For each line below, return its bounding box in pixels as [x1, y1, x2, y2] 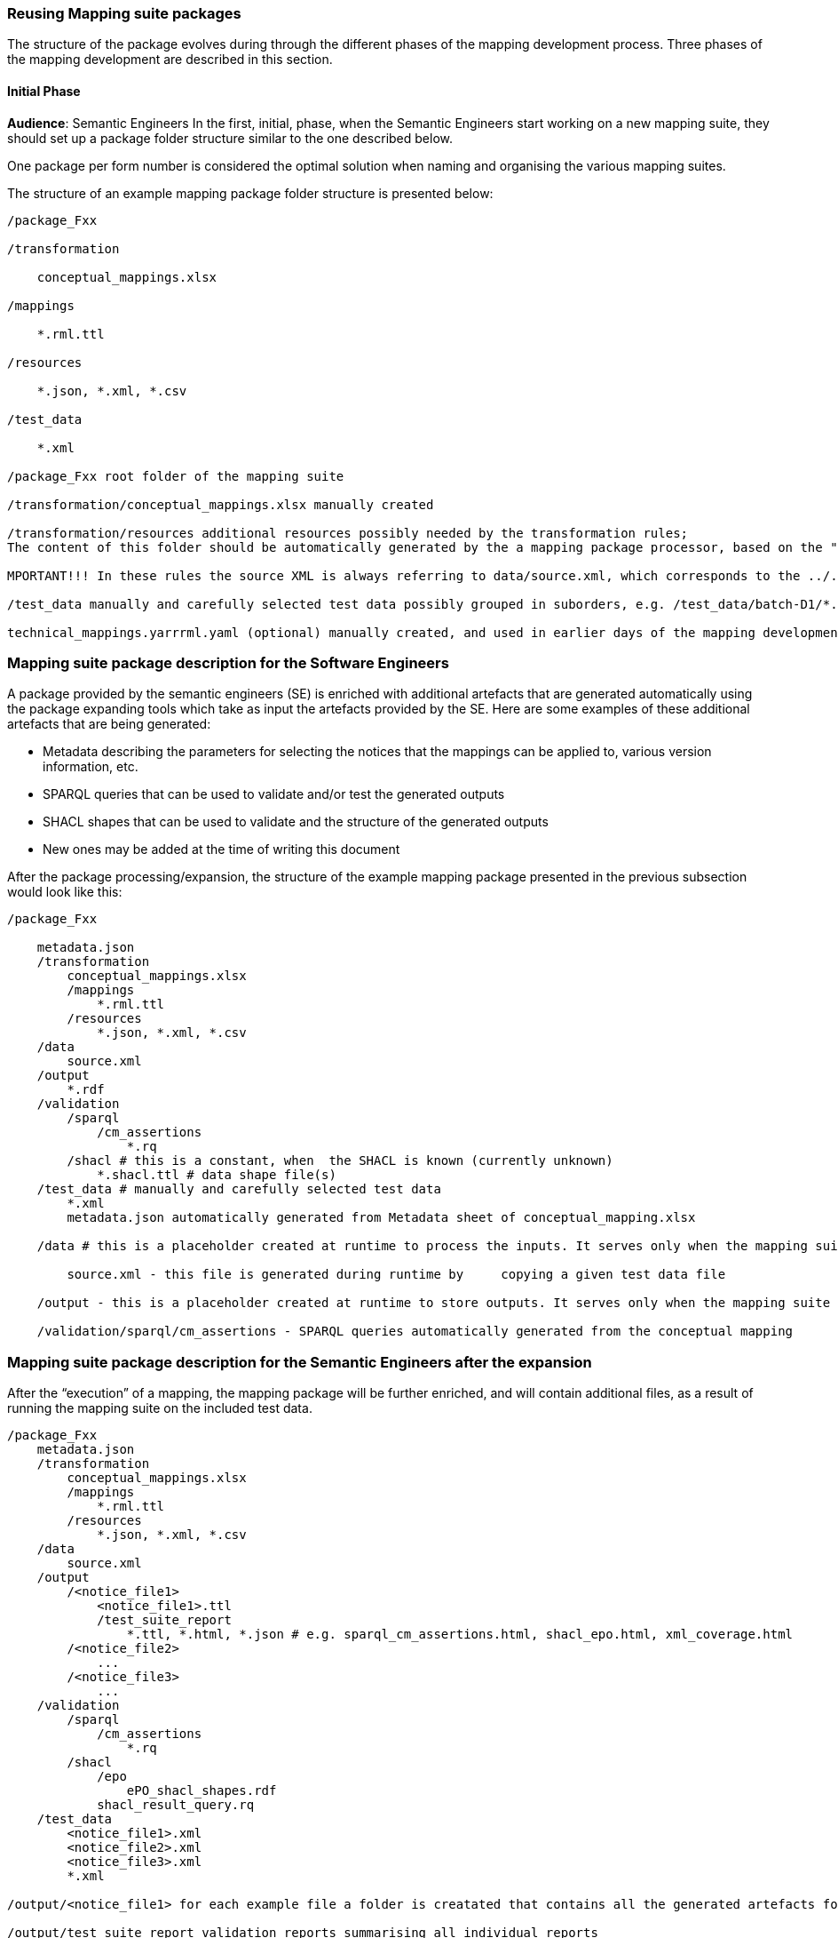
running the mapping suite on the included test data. [7, 1400, 312, 1416]
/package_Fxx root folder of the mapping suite [7, 468, 344, 483]
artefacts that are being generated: [7, 716, 211, 732]
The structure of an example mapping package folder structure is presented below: [7, 185, 494, 201]
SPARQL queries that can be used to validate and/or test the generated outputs [43, 786, 505, 802]
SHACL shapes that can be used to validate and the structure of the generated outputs [43, 814, 549, 830]
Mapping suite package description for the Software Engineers [7, 653, 449, 672]
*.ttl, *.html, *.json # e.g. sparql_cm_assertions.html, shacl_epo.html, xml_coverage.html [126, 1627, 794, 1642]
